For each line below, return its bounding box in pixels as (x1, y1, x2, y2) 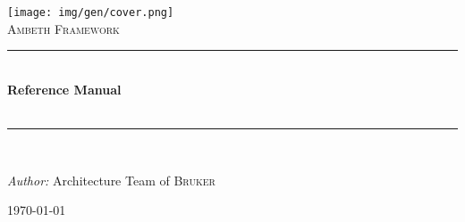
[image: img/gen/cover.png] (7, 6, 174, 19)
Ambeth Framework (7, 19, 120, 37)
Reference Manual (7, 79, 122, 98)
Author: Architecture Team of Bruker (7, 170, 216, 189)
